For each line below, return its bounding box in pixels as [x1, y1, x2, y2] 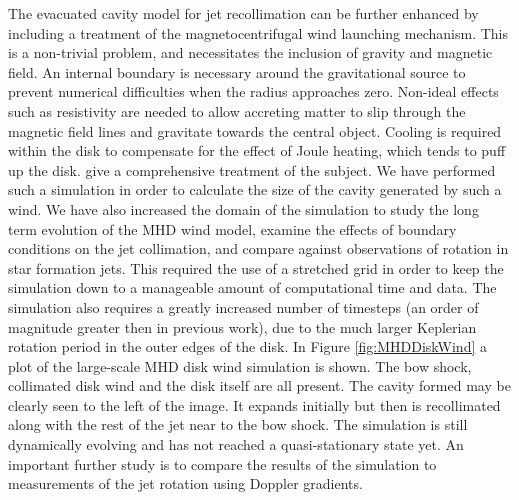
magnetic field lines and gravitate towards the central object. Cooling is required [8, 120, 502, 141]
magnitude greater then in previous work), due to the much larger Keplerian [8, 316, 477, 337]
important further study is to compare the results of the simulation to [8, 453, 437, 474]
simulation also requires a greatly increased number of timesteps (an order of [8, 296, 479, 317]
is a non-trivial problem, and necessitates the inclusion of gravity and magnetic [8, 42, 493, 63]
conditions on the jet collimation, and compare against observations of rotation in [8, 238, 509, 259]
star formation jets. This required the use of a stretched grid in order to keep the [8, 257, 504, 278]
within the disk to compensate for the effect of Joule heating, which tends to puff [8, 140, 506, 161]
